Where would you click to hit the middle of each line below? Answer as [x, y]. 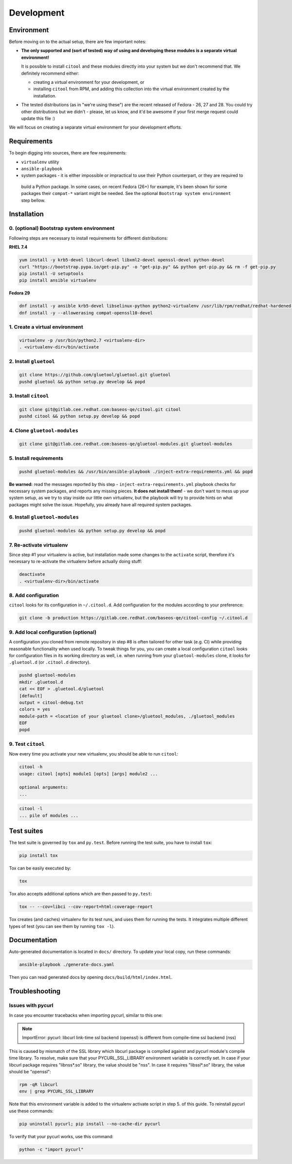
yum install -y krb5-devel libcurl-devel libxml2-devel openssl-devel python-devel [122, 260]
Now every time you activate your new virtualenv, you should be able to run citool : [94, 754]
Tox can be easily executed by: [40, 868]
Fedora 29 [19, 293]
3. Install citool [29, 396]
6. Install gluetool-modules [44, 517]
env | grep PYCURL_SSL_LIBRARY [57, 1091]
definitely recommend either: [50, 73]
